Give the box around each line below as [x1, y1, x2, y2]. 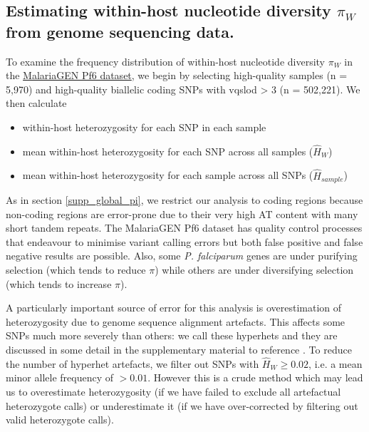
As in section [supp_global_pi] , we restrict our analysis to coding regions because [6, 192, 363, 207]
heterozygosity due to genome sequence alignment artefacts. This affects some [6, 314, 345, 329]
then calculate [6, 96, 67, 110]
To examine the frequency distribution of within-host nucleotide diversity [6, 53, 325, 68]
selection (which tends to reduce [6, 262, 146, 277]
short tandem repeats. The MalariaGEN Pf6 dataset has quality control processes [6, 220, 363, 235]
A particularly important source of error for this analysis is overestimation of [6, 300, 342, 315]
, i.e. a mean [308, 356, 363, 371]
